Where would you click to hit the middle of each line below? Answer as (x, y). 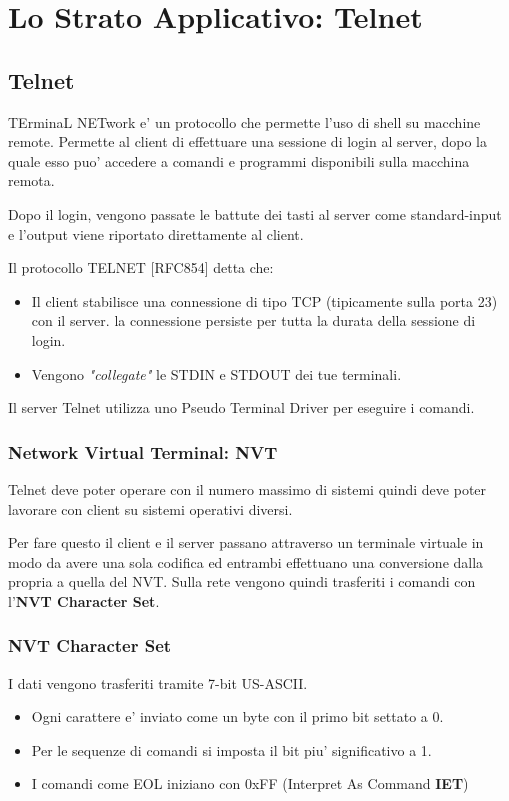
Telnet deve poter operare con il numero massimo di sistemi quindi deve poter (247, 488)
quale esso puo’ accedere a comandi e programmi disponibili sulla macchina (239, 160)
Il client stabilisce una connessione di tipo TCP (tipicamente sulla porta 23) (264, 300)
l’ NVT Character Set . (84, 600)
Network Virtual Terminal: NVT (143, 451)
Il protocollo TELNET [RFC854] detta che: (141, 267)
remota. (31, 180)
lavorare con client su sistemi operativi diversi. (150, 508)
